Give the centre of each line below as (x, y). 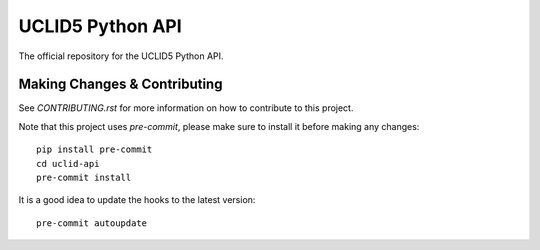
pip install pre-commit (94, 149)
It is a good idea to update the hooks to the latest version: (137, 200)
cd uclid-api (68, 163)
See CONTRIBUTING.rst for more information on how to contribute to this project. (186, 108)
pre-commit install (84, 178)
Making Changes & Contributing (120, 84)
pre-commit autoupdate (92, 223)
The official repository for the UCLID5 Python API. (121, 56)
